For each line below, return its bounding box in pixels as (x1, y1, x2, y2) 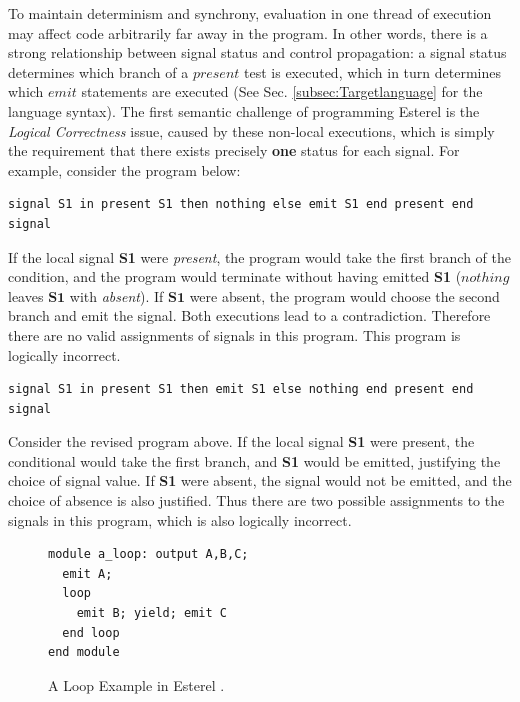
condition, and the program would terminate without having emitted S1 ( (8, 266, 462, 287)
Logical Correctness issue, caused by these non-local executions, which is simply (8, 120, 495, 141)
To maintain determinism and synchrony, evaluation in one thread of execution (8, 3, 492, 23)
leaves (8, 285, 44, 306)
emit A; (62, 566, 113, 581)
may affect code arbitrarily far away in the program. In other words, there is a (8, 22, 488, 43)
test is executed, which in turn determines (244, 61, 501, 82)
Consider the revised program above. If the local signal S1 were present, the (8, 431, 475, 452)
